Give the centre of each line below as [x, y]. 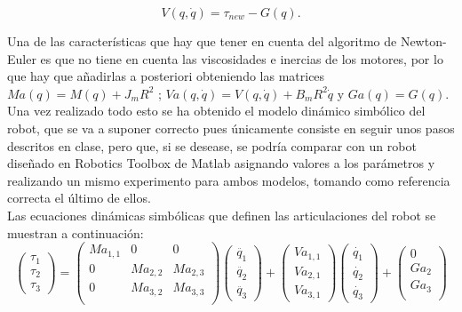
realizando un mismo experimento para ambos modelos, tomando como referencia [229, 180]
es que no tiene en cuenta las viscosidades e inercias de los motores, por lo [242, 58]
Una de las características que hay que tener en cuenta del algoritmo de [202, 41]
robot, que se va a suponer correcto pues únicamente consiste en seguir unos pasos [231, 128]
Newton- [423, 41]
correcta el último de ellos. [79, 198]
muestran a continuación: [76, 232]
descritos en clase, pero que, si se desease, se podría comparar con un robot [212, 145]
